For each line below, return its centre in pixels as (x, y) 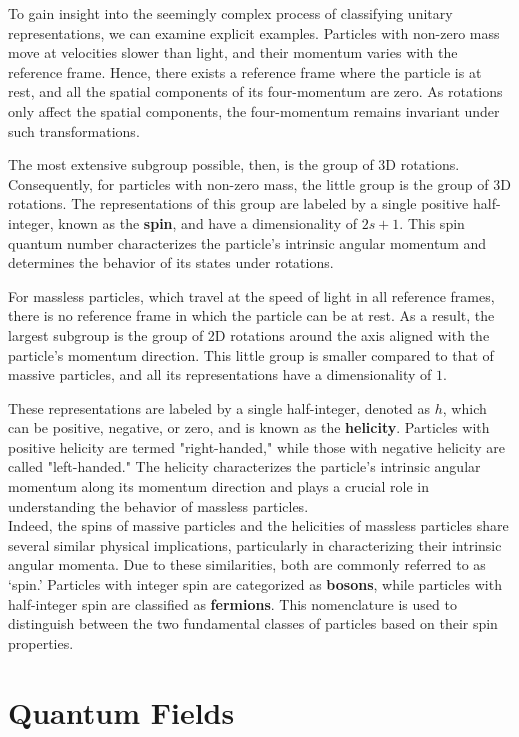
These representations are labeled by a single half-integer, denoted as (219, 407)
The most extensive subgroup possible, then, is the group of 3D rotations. (234, 164)
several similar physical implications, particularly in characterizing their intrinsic (255, 544)
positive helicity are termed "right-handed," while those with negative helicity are (256, 446)
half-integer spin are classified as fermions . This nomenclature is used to (232, 603)
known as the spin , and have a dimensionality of (207, 222)
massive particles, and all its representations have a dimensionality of (220, 374)
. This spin (432, 222)
